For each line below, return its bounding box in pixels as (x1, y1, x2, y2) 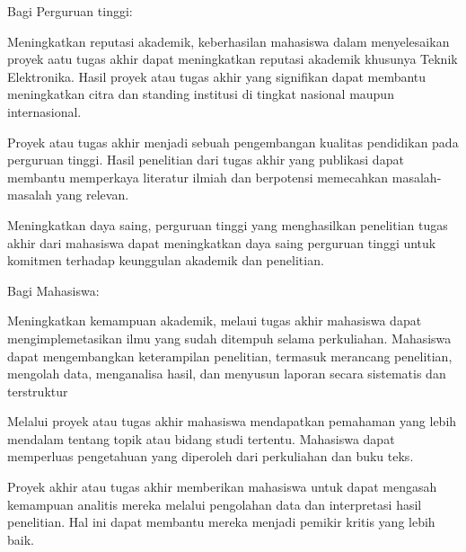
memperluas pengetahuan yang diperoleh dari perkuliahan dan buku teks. (7, 447, 414, 466)
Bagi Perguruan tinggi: (7, 2, 133, 20)
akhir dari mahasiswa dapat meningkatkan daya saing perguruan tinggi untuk (7, 233, 436, 252)
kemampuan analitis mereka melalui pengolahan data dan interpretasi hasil (7, 494, 422, 513)
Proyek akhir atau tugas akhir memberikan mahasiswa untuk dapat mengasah (7, 477, 437, 496)
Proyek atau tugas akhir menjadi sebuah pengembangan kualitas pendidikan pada (7, 132, 459, 151)
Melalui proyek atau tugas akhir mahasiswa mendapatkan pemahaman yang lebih (7, 412, 457, 431)
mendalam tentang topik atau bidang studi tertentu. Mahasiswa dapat (7, 429, 395, 448)
